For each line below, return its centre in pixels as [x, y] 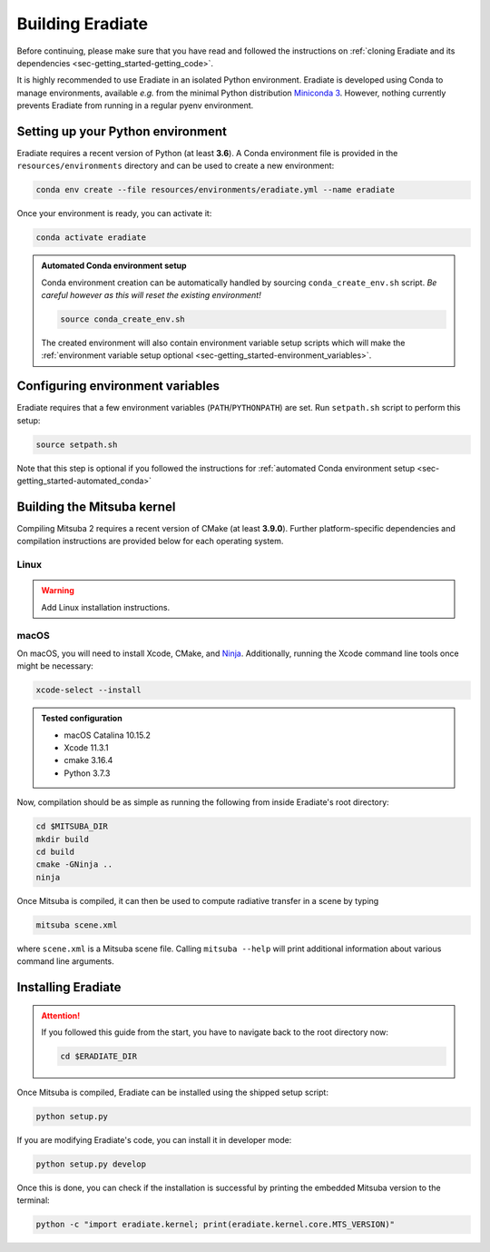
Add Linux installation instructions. [106, 607]
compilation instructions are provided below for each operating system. [150, 542]
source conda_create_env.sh [122, 319]
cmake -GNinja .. [74, 864]
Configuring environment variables [118, 386]
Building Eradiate [83, 24]
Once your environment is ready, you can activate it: [114, 214]
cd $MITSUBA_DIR [72, 826]
